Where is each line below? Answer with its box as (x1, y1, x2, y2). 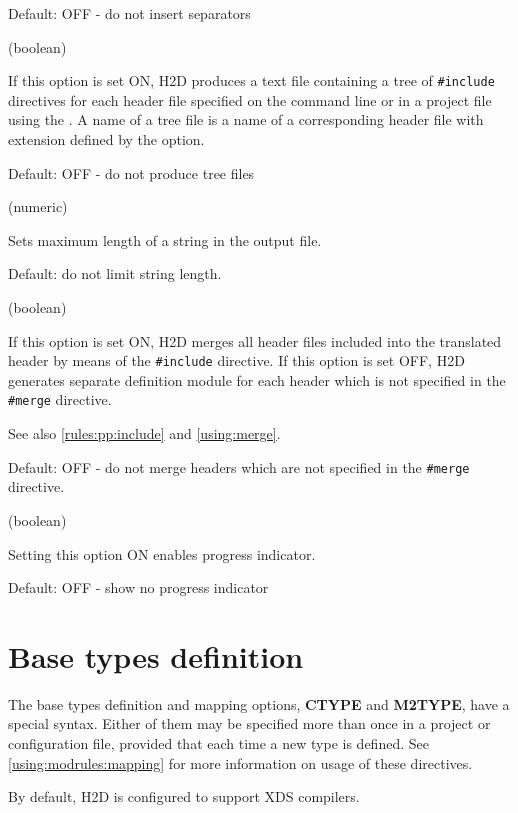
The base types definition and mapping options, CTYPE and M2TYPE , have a (8, 693, 510, 714)
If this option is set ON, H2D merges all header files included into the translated (8, 330, 502, 351)
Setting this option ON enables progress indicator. (8, 543, 316, 564)
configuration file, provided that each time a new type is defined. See (8, 733, 429, 754)
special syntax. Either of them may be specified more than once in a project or (8, 713, 491, 734)
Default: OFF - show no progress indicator (8, 577, 269, 598)
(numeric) (8, 196, 68, 217)
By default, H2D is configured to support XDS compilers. (8, 786, 360, 807)
